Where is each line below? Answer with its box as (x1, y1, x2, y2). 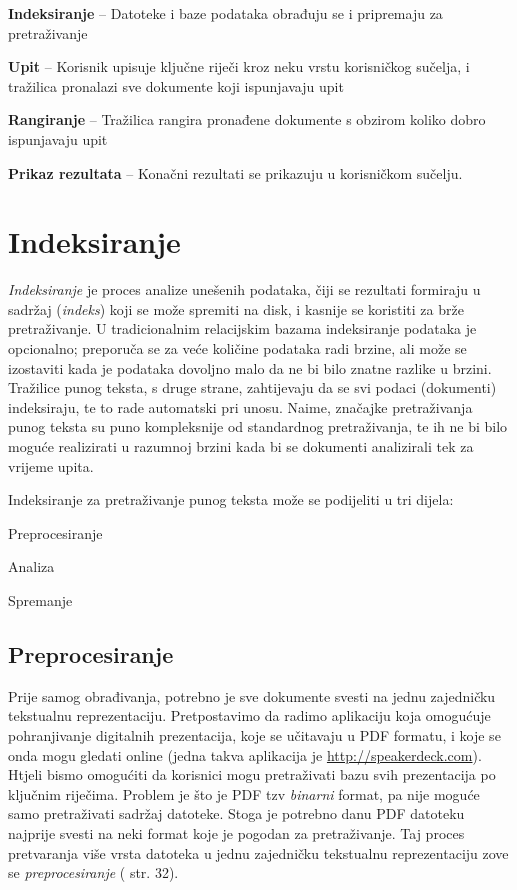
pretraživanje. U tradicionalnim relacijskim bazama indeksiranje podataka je (8, 318, 477, 339)
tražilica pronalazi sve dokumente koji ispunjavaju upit (8, 75, 344, 96)
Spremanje (8, 590, 73, 610)
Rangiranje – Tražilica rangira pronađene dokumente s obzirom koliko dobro (8, 109, 486, 130)
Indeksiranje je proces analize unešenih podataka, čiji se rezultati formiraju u (8, 279, 481, 300)
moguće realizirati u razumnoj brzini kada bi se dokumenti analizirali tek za (8, 436, 474, 457)
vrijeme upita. (8, 455, 94, 476)
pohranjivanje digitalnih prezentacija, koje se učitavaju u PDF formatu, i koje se (8, 724, 501, 745)
